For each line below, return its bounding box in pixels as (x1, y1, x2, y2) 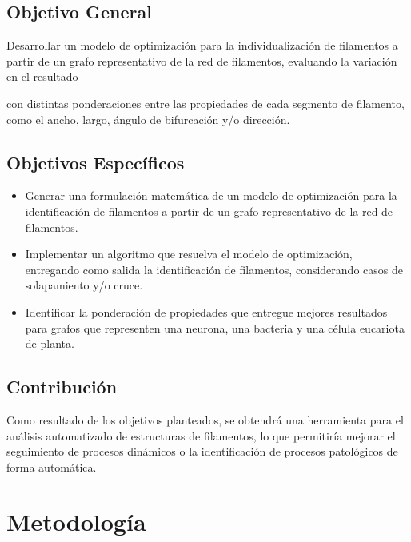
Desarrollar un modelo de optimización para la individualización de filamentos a (6, 37, 398, 54)
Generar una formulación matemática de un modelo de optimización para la (25, 187, 397, 204)
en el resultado (6, 68, 78, 85)
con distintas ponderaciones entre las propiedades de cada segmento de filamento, (6, 94, 405, 111)
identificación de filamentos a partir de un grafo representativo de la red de (25, 202, 393, 219)
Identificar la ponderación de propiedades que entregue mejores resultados (25, 303, 388, 320)
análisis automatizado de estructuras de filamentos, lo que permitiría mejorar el (6, 427, 396, 444)
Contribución (6, 374, 118, 399)
